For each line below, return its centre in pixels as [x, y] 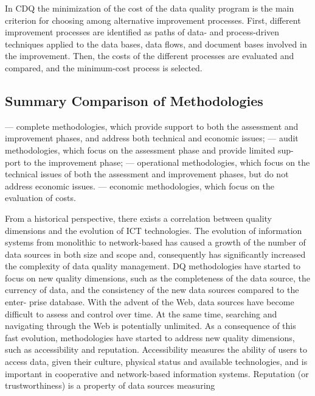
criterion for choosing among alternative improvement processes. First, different [153, 20]
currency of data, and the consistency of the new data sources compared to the [152, 290]
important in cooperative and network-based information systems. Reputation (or [157, 373]
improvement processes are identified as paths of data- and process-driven [142, 32]
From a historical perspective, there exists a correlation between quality [138, 218]
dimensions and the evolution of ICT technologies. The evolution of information [154, 230]
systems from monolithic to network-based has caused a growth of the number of [155, 242]
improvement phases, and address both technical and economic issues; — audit [152, 138]
